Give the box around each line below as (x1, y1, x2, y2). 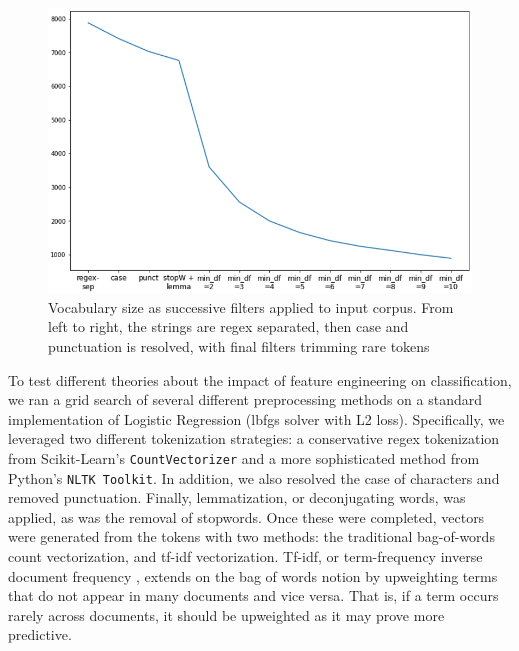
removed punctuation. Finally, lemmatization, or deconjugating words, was (8, 487, 466, 508)
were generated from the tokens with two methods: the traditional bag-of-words (8, 526, 495, 547)
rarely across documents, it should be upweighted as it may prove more (8, 604, 445, 625)
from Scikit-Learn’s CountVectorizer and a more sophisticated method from (8, 447, 480, 468)
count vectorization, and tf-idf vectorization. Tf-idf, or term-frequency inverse (8, 546, 483, 567)
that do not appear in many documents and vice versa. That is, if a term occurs (8, 585, 499, 606)
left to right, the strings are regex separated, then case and (48, 316, 409, 337)
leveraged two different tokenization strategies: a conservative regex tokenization (8, 428, 500, 449)
